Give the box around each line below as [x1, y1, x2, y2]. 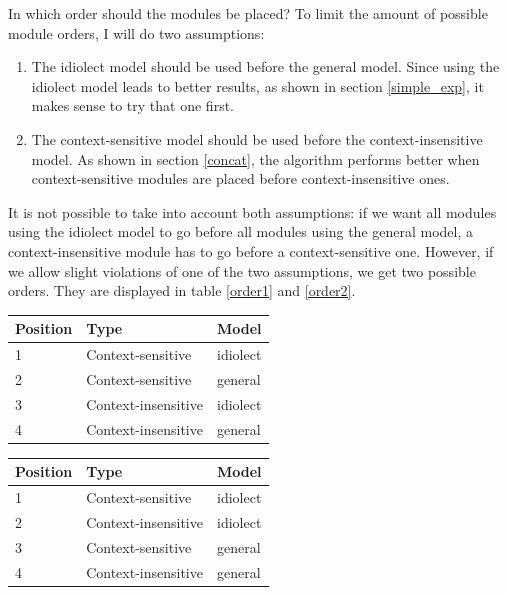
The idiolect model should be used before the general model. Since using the [31, 56, 500, 77]
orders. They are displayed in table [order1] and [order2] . [8, 280, 356, 301]
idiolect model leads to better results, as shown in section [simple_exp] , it [31, 75, 484, 96]
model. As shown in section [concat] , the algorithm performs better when [31, 148, 480, 169]
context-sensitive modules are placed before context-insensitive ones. [31, 168, 450, 189]
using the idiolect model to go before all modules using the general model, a [8, 221, 474, 242]
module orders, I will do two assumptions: [8, 22, 265, 43]
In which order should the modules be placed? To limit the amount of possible [8, 3, 488, 23]
